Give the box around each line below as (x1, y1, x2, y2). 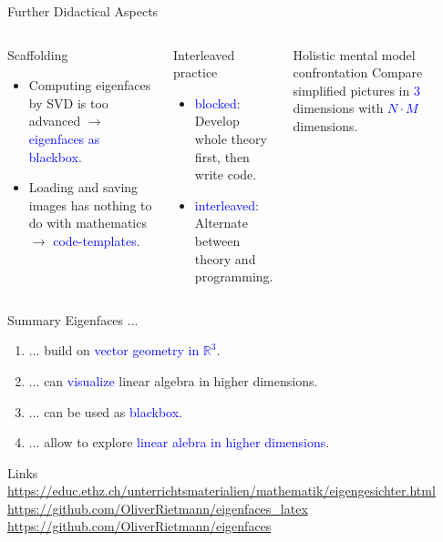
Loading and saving (28, 178, 139, 197)
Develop (194, 111, 240, 130)
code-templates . (53, 230, 140, 250)
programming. (194, 267, 273, 286)
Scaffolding (7, 45, 68, 64)
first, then (194, 147, 250, 166)
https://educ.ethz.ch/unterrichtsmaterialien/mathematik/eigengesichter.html (7, 481, 436, 500)
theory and (194, 249, 256, 268)
